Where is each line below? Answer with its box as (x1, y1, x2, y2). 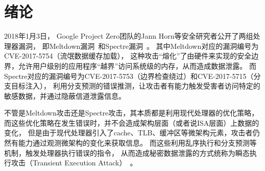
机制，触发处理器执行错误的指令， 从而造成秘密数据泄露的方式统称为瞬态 (4, 147, 250, 158)
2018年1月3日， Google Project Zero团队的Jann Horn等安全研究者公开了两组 (4, 31, 253, 41)
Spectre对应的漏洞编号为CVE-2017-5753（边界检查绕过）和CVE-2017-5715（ (4, 70, 254, 81)
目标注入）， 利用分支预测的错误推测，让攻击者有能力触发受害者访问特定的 (11, 80, 260, 91)
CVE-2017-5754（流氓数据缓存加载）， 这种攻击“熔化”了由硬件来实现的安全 (4, 50, 252, 61)
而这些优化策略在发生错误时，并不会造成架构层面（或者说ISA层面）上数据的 (4, 117, 259, 128)
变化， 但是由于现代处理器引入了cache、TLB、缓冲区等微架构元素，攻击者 (4, 127, 253, 138)
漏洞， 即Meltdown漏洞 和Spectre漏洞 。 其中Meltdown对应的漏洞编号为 (18, 40, 259, 51)
